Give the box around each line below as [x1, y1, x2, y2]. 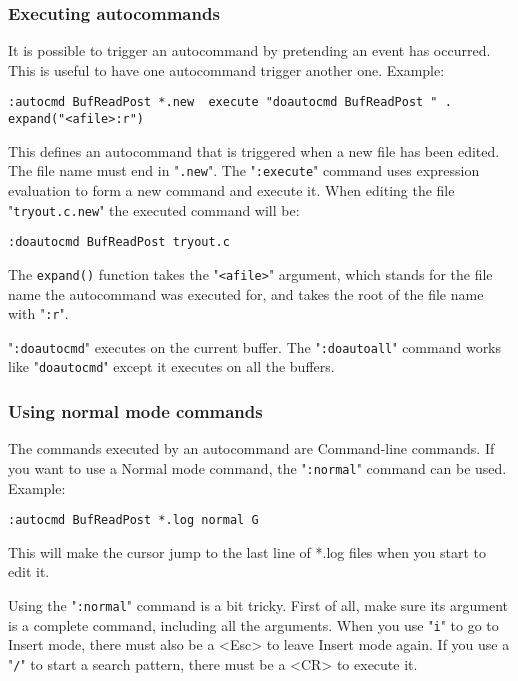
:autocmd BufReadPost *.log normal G [8, 513, 259, 528]
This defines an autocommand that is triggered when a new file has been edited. [8, 140, 500, 161]
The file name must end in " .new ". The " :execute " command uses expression [8, 160, 480, 181]
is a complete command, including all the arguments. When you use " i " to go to [8, 614, 499, 635]
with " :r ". [8, 303, 69, 324]
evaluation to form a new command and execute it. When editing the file [8, 179, 455, 200]
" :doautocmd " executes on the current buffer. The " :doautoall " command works [8, 336, 502, 357]
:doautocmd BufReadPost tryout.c [8, 235, 230, 250]
